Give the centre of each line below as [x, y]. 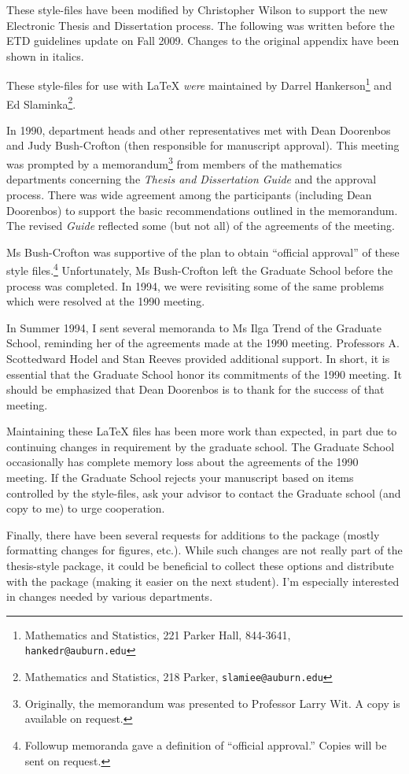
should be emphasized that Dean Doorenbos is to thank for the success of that [195, 389]
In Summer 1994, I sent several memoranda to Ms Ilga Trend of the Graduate [194, 327]
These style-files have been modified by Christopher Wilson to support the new [197, 9]
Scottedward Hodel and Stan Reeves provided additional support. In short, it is [198, 358]
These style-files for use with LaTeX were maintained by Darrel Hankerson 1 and [199, 84]
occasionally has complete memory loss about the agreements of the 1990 [182, 462]
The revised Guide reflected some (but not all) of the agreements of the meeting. [201, 226]
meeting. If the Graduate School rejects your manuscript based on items [180, 478]
